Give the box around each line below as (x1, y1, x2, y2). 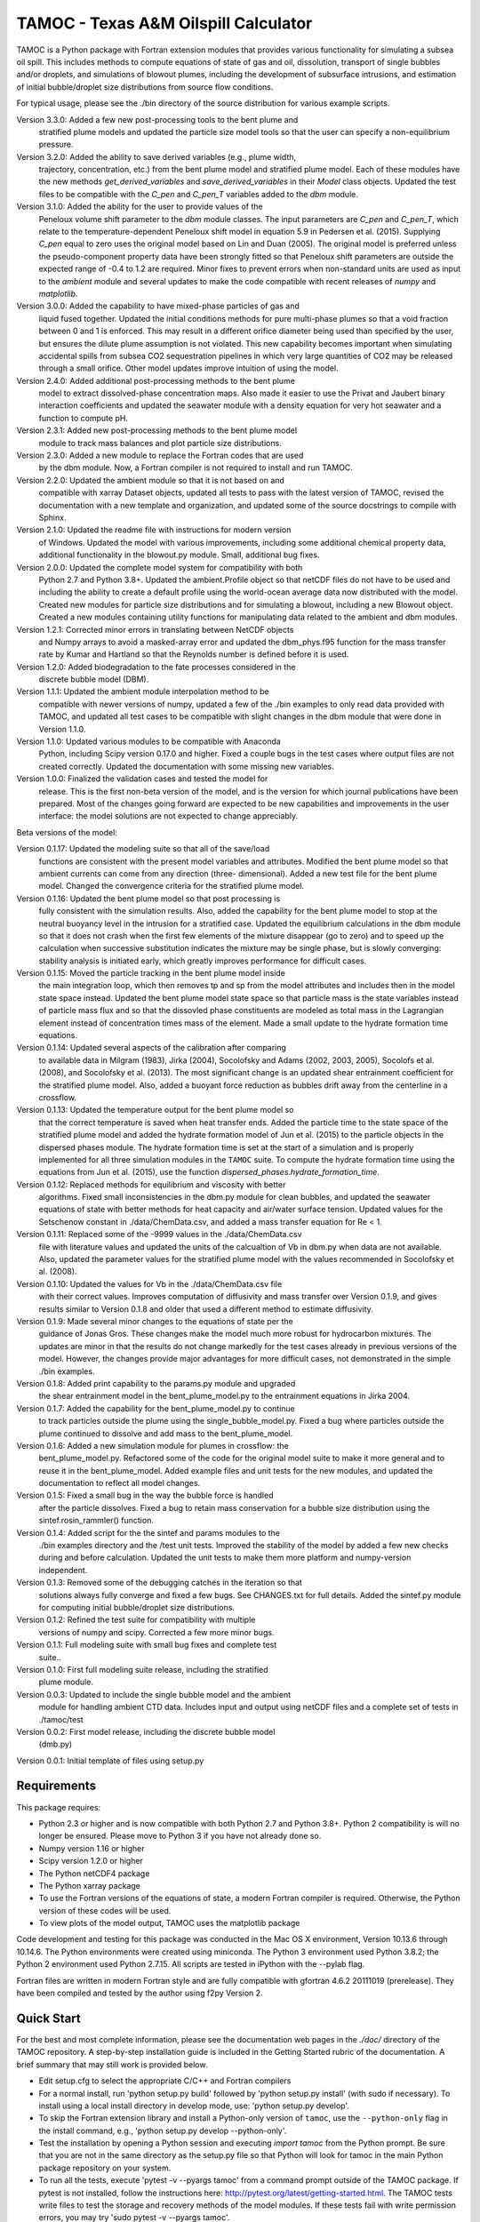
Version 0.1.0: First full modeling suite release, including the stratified (16, 1664, 268, 1674)
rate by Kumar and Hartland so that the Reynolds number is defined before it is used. (38, 649, 349, 659)
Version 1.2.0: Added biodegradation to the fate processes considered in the (16, 661, 296, 672)
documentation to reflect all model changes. (38, 1478, 201, 1489)
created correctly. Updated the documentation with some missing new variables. (38, 761, 335, 771)
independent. (38, 1564, 88, 1575)
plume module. (38, 1676, 93, 1688)
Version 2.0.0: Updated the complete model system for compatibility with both (16, 562, 303, 572)
